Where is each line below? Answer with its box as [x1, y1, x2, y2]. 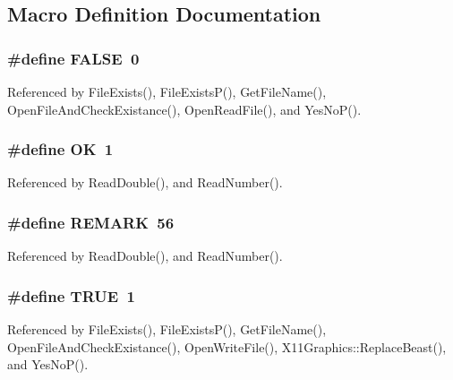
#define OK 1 [7, 138, 114, 160]
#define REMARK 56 [7, 211, 175, 233]
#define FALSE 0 [7, 47, 140, 69]
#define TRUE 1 [7, 284, 135, 307]
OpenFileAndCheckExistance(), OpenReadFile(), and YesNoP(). [7, 99, 362, 118]
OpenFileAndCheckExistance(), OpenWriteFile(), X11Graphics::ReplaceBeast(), [7, 337, 447, 356]
